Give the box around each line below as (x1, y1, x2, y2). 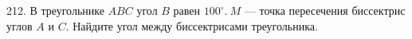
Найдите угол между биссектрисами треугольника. (73, 17, 318, 34)
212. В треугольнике (6, 2, 104, 18)
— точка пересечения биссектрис (244, 2, 406, 18)
